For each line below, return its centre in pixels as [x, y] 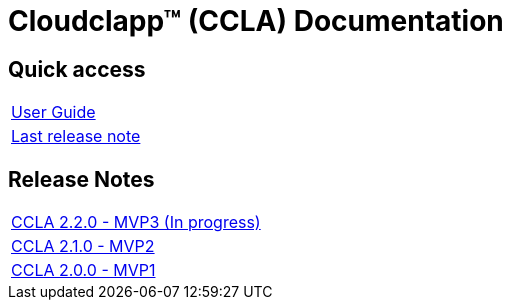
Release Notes [81, 179]
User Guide [53, 112]
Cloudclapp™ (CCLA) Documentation [256, 21]
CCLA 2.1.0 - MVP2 [83, 246]
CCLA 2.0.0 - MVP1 [83, 270]
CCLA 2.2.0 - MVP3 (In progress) [136, 222]
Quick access [77, 69]
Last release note [76, 136]
